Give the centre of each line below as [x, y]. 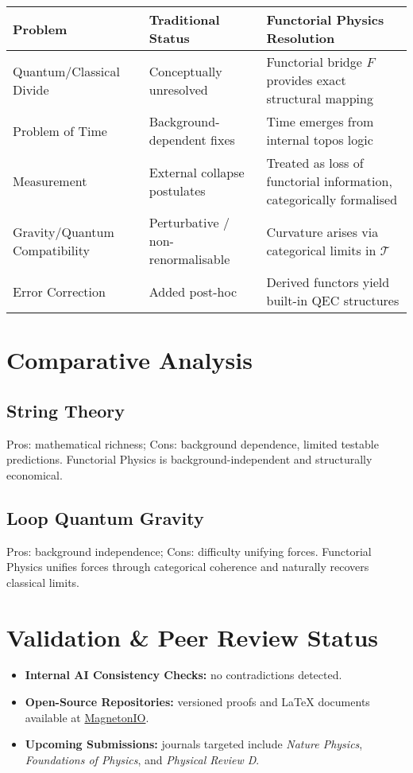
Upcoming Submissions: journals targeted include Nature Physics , [194, 744]
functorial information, [329, 181]
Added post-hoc [193, 291]
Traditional [184, 19]
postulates [177, 190]
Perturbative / [189, 222]
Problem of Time [60, 130]
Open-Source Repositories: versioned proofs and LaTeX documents [197, 702]
